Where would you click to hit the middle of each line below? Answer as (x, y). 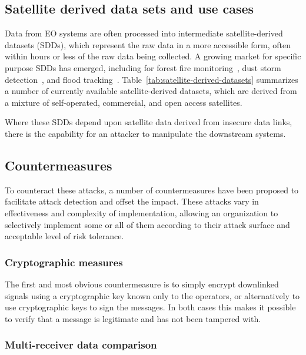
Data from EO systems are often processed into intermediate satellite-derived (144, 33)
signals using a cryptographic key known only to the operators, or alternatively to (152, 295)
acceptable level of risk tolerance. (64, 236)
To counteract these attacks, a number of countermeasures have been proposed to (152, 190)
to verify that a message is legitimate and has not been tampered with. (133, 318)
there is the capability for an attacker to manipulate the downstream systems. (145, 133)
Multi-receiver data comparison (81, 345)
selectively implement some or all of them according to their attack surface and (147, 224)
